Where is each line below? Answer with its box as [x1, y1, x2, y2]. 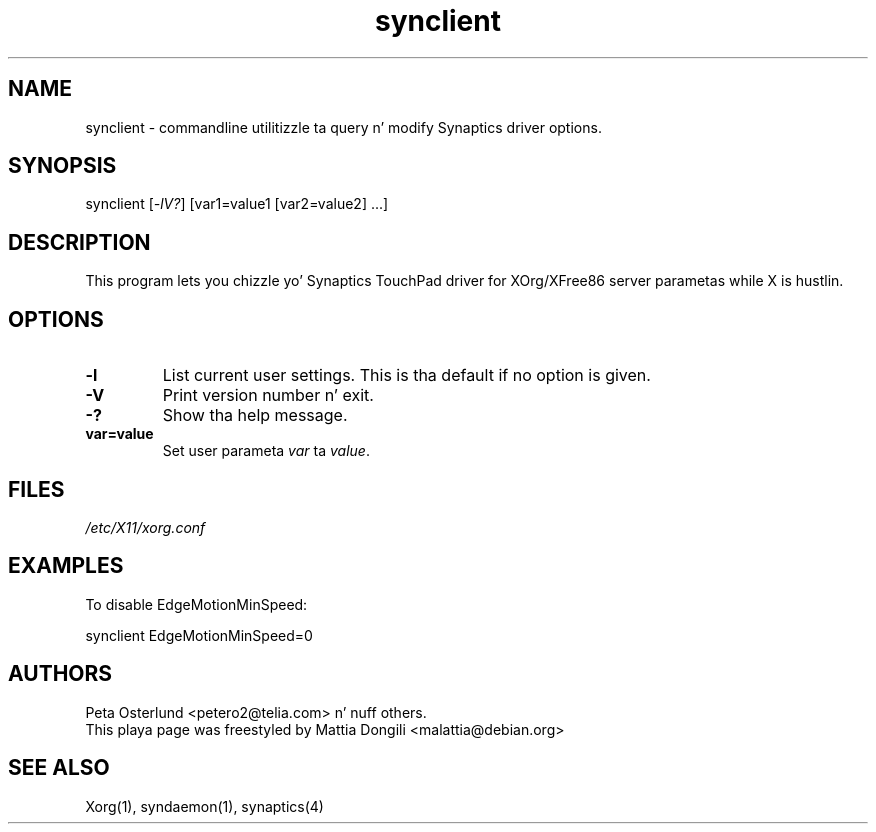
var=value [85, 425, 154, 443]
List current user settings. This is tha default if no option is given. [162, 365, 651, 386]
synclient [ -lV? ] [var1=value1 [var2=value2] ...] [85, 195, 389, 213]
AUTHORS [8, 661, 113, 687]
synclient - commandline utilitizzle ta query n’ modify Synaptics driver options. [85, 118, 602, 136]
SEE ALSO [8, 755, 110, 781]
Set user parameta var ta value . [162, 442, 370, 460]
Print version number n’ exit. [162, 385, 374, 406]
